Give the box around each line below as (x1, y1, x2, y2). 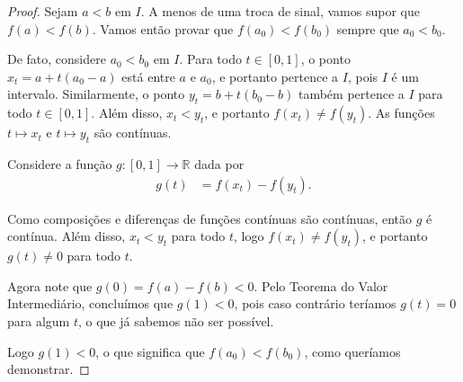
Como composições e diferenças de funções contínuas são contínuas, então (7, 209, 413, 227)
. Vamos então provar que (92, 19, 234, 38)
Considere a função (7, 154, 112, 173)
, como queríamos (304, 342, 401, 360)
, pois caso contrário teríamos (234, 294, 396, 313)
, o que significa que (95, 342, 205, 360)
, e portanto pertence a (211, 67, 339, 85)
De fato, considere (7, 49, 106, 68)
